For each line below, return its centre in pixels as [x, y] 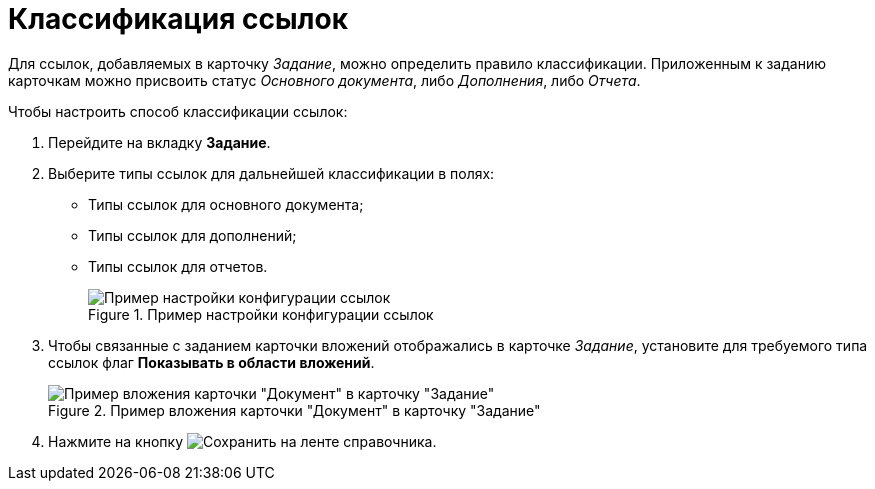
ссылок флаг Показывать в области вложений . [211, 362]
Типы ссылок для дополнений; [192, 235]
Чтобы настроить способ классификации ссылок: [178, 111]
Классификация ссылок [178, 19]
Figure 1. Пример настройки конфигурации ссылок [261, 314]
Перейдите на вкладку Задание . [159, 142]
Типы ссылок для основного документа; [226, 204]
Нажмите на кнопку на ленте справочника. [242, 441]
